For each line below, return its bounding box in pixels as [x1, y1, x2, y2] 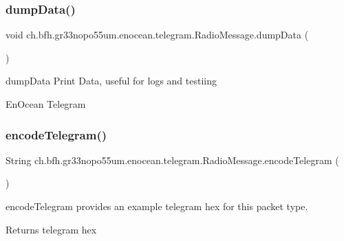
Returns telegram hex [6, 222, 97, 236]
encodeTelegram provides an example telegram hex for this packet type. [6, 199, 308, 213]
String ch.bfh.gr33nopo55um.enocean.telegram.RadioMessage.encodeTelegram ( [6, 152, 339, 167]
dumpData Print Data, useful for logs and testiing [6, 73, 217, 88]
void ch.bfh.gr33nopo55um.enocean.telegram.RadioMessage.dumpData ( [6, 27, 309, 42]
